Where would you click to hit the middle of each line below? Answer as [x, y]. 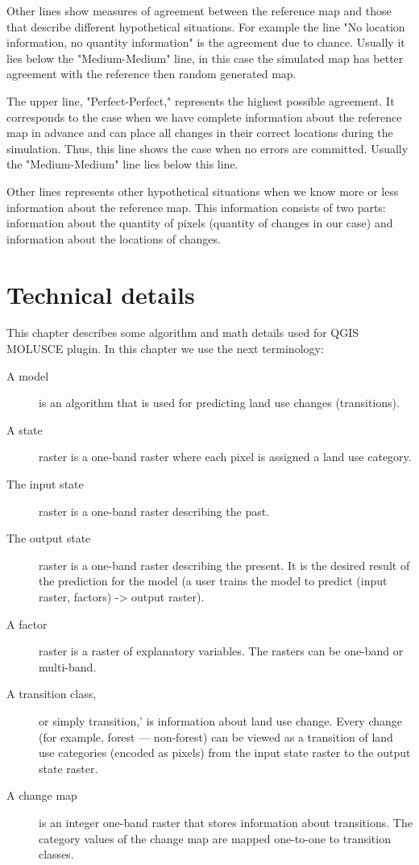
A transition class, [52, 694]
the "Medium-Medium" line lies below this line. [122, 164]
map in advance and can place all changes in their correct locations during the [200, 133]
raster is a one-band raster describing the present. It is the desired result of [224, 565]
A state [25, 429]
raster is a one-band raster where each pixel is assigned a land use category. [225, 457]
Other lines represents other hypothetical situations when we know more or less [203, 191]
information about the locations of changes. [114, 238]
